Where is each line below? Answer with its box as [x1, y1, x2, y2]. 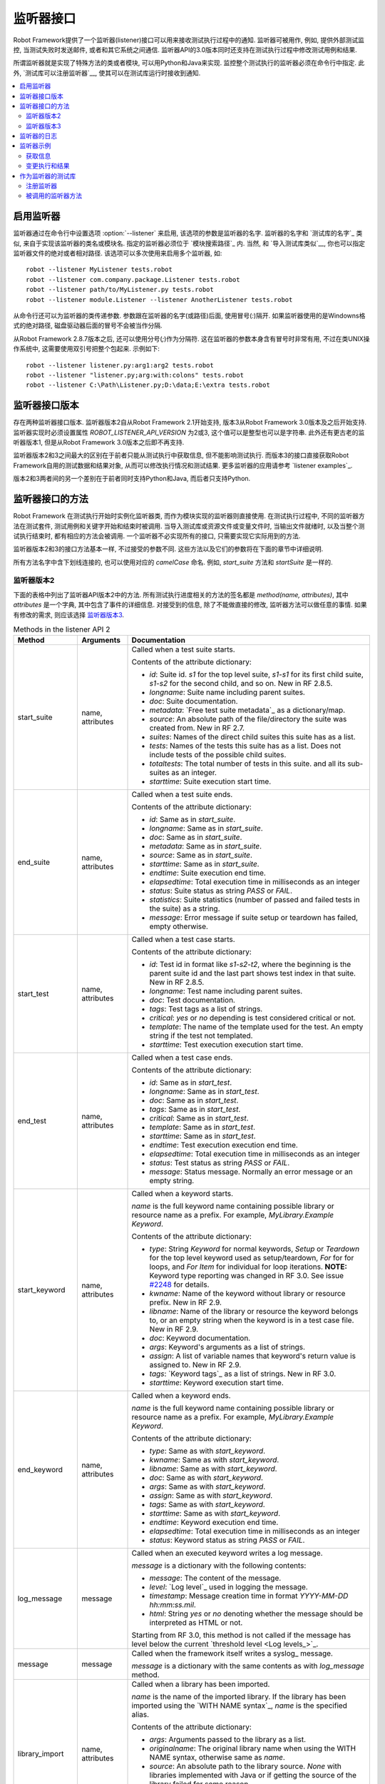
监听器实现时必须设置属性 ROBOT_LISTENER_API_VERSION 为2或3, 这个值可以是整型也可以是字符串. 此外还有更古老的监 [13, 428, 365, 437]
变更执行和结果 [26, 161, 70, 171]
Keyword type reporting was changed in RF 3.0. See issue [149, 1271, 344, 1281]
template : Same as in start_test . [149, 1122, 256, 1132]
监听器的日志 [19, 132, 57, 141]
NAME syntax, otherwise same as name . [149, 1753, 285, 1763]
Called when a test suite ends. [131, 789, 233, 799]
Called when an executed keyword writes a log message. [131, 1549, 324, 1559]
